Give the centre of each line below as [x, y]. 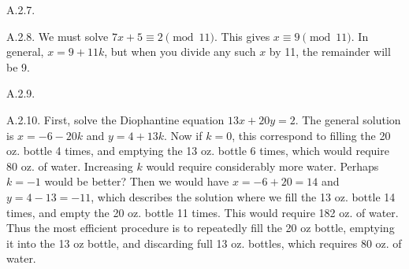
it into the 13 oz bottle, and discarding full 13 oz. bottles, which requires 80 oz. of [204, 243]
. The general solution [348, 119]
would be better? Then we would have [137, 181]
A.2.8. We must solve [58, 36]
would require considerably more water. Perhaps [262, 166]
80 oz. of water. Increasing [70, 166]
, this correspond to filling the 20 [311, 135]
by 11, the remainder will [330, 52]
